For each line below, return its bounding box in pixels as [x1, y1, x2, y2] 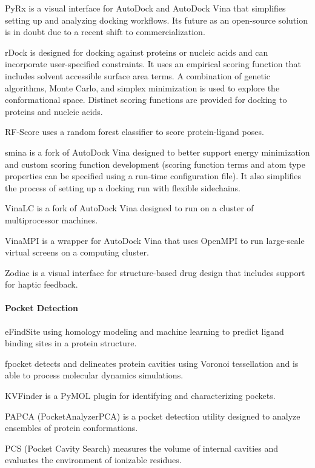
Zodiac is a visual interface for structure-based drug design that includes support [5, 266, 305, 278]
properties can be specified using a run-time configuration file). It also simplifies [5, 170, 302, 182]
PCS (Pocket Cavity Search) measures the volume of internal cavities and [5, 441, 279, 454]
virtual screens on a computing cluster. [5, 246, 149, 259]
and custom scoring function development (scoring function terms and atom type [5, 157, 305, 170]
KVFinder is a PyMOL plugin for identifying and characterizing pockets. [5, 389, 276, 402]
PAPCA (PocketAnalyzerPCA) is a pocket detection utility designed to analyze [5, 409, 300, 422]
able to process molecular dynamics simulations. [5, 369, 184, 381]
